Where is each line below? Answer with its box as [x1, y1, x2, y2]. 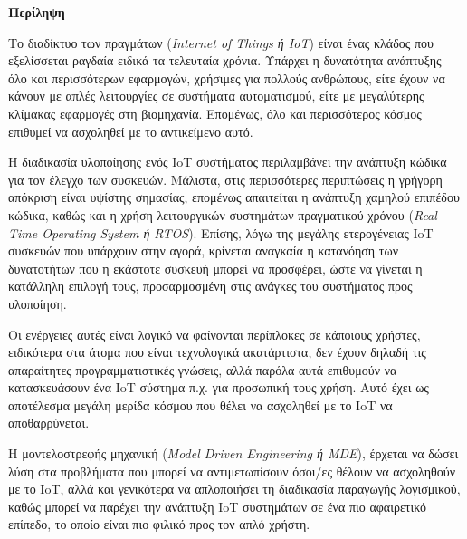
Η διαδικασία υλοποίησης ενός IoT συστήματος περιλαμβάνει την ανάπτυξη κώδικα [8, 152, 447, 171]
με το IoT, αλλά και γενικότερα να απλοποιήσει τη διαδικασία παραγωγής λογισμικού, [8, 479, 461, 498]
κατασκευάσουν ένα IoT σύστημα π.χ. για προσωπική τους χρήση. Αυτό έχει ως [8, 378, 429, 397]
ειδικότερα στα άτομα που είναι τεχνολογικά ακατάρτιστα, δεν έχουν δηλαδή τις [8, 342, 426, 361]
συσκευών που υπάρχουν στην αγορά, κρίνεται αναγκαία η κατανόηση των [8, 241, 398, 260]
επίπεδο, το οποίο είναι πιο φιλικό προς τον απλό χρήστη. [8, 515, 310, 534]
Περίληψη [8, 3, 65, 21]
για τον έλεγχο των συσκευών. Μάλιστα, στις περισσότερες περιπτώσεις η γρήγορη [8, 169, 443, 188]
